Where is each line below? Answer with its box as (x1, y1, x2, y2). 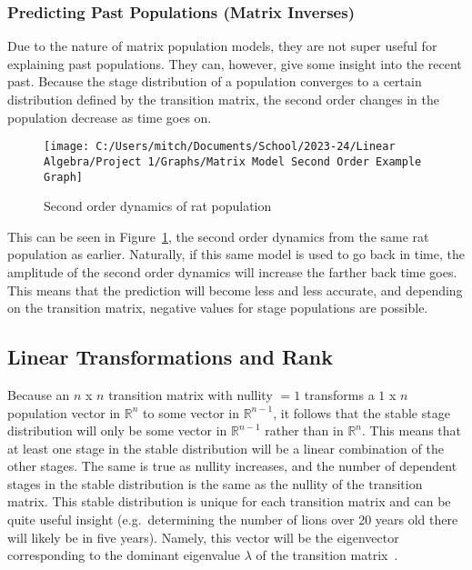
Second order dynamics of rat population (44, 196, 272, 215)
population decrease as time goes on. (7, 107, 212, 126)
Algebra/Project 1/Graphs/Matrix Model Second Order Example (44, 155, 422, 168)
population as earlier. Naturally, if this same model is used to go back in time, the (7, 245, 465, 264)
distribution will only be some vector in (7, 421, 227, 440)
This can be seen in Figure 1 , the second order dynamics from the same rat (7, 226, 429, 245)
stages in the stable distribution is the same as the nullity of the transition (7, 474, 423, 493)
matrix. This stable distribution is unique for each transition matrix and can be (7, 492, 451, 511)
